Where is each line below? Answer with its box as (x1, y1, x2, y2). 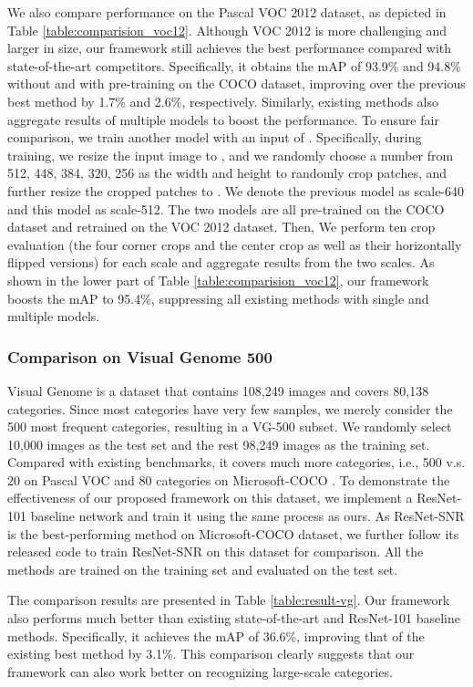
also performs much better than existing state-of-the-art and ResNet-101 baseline (7, 609, 460, 628)
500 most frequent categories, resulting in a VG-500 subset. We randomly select (7, 417, 452, 436)
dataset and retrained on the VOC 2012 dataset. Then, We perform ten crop (7, 217, 436, 236)
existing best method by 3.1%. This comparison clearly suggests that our (7, 644, 415, 663)
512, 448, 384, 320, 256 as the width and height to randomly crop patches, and (7, 163, 447, 182)
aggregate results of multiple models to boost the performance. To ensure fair (7, 109, 439, 129)
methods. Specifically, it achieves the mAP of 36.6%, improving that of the (7, 626, 425, 645)
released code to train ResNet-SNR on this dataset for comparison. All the (7, 542, 424, 561)
